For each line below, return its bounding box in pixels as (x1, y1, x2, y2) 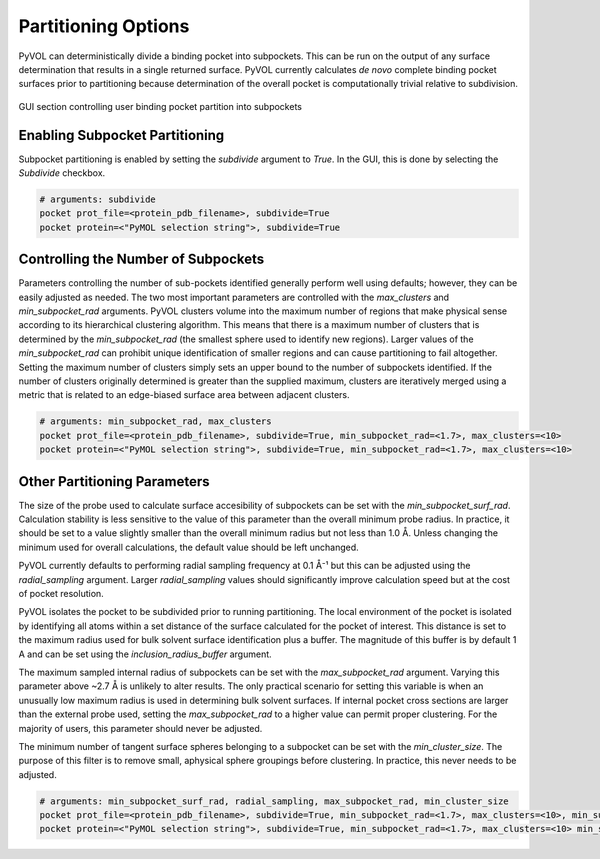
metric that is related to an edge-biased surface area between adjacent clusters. (18, 389, 350, 401)
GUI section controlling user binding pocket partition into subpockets (18, 100, 302, 112)
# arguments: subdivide (39, 194, 157, 205)
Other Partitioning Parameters (18, 473, 210, 490)
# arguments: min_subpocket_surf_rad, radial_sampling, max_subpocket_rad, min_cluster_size (39, 795, 509, 807)
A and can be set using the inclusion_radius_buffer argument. (18, 648, 272, 660)
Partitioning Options (18, 15, 190, 37)
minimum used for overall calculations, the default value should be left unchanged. (18, 541, 359, 553)
